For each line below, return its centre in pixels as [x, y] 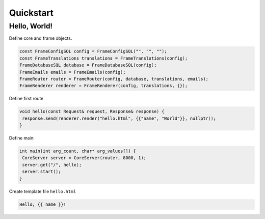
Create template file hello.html [42, 191]
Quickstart [31, 13]
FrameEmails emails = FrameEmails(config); [73, 72]
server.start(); [42, 172]
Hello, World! [31, 26]
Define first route [26, 99]
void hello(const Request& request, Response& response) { [92, 111]
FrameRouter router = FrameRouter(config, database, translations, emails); [114, 79]
